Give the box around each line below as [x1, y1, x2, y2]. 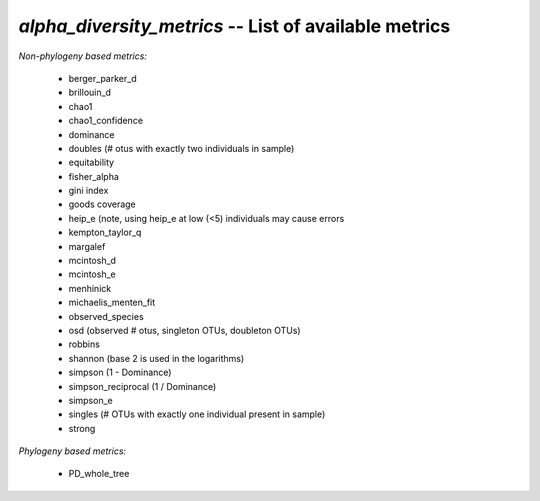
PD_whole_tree [68, 468, 130, 480]
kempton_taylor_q [68, 226, 142, 239]
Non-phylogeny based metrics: [18, 50, 147, 62]
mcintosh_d [68, 255, 117, 267]
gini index [68, 185, 109, 197]
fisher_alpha [68, 170, 120, 182]
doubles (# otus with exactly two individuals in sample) [68, 142, 295, 154]
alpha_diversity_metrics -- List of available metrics [18, 15, 451, 37]
